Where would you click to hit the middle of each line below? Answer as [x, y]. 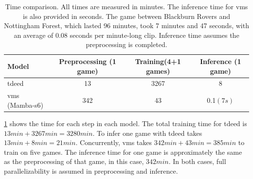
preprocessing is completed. [126, 44]
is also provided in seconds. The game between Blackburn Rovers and [126, 16]
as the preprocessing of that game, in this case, [74, 161]
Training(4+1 [158, 61]
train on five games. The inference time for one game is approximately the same [123, 152]
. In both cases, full [197, 161]
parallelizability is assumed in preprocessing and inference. [91, 171]
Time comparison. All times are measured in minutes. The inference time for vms [126, 6]
